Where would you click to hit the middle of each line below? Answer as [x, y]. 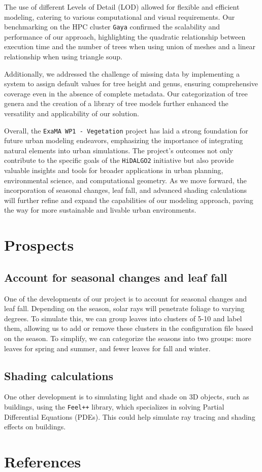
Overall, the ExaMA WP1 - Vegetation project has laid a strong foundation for [126, 130]
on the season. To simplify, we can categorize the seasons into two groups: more [128, 338]
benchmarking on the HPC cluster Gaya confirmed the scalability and [112, 27]
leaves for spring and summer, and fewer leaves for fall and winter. [107, 348]
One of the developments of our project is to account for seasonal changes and [126, 298]
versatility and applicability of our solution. [72, 113]
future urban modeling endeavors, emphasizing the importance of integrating [124, 140]
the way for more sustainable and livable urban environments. [100, 210]
